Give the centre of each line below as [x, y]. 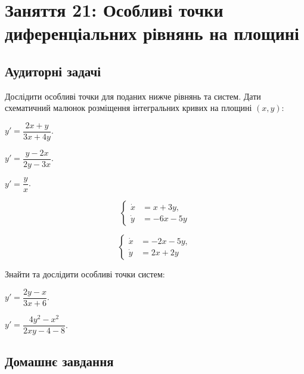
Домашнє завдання [59, 361]
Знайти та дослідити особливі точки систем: [85, 274]
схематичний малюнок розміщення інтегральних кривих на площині [128, 108]
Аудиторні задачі [53, 71]
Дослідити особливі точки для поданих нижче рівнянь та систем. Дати [133, 96]
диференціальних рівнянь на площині [152, 33]
